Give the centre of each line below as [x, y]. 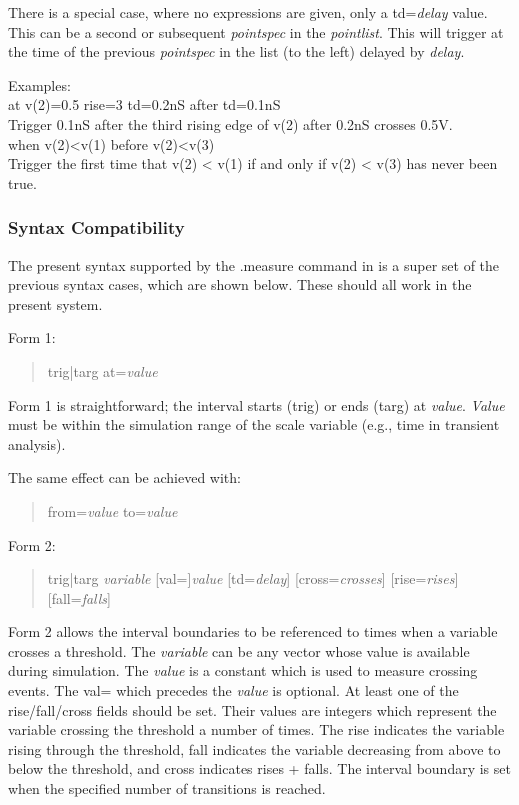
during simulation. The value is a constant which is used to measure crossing [243, 670]
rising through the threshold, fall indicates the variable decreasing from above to [254, 748]
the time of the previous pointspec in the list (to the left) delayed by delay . [236, 51]
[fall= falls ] [79, 597]
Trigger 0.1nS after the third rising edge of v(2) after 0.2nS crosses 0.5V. [230, 123]
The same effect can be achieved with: [124, 477]
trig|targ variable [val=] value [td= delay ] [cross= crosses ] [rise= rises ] [253, 578]
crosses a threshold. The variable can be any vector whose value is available [239, 650]
